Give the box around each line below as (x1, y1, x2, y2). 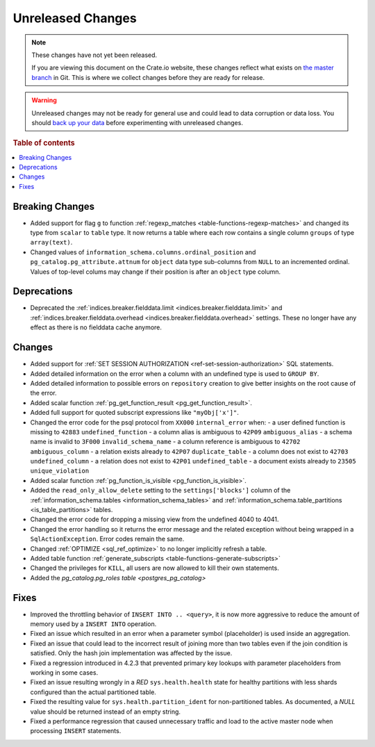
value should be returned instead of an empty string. (30, 707, 181, 716)
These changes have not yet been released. (31, 51, 158, 59)
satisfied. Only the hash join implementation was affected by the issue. (30, 649, 233, 657)
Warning (31, 96, 57, 104)
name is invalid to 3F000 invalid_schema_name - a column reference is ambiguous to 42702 (30, 438, 301, 446)
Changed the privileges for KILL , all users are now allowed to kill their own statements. (30, 564, 279, 573)
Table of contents (12, 138, 76, 148)
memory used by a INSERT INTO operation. (30, 620, 157, 628)
